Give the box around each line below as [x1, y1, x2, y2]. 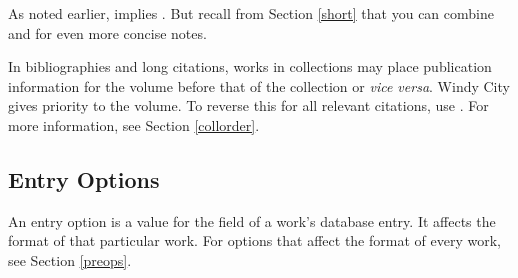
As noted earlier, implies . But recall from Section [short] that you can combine [8, 3, 494, 23]
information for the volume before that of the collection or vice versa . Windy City [8, 75, 510, 96]
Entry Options [8, 163, 160, 194]
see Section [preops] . [8, 249, 132, 270]
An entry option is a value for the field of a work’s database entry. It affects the [8, 210, 496, 231]
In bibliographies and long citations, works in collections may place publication [8, 56, 492, 77]
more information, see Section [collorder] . [8, 114, 260, 135]
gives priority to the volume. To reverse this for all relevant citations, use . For [8, 95, 489, 116]
